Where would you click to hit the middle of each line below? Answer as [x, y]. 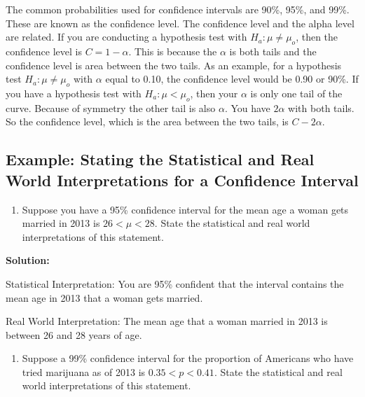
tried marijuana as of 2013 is [84, 371]
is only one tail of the [296, 93]
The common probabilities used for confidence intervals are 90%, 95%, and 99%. [178, 9]
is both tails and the [273, 51]
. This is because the [173, 51]
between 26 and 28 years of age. [74, 334]
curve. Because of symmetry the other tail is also [111, 107]
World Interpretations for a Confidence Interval [182, 180]
